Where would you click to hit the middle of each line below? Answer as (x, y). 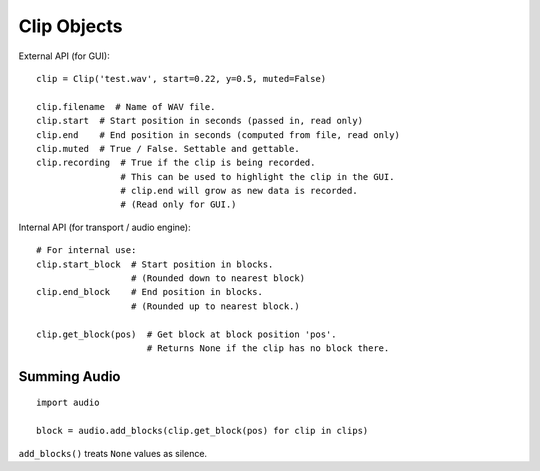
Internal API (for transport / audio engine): (104, 227)
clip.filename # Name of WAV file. (126, 106)
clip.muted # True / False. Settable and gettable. (168, 148)
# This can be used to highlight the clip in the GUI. (257, 176)
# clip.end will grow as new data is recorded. (239, 191)
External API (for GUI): (64, 56)
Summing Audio (69, 376)
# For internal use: (86, 250)
